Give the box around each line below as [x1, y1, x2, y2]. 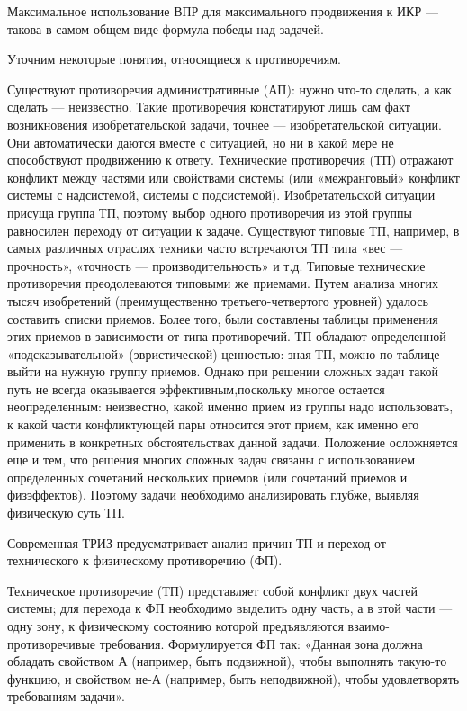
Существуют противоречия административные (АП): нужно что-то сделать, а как [7, 79, 452, 98]
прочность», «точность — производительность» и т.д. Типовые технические [7, 256, 426, 274]
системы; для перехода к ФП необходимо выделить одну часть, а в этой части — [7, 598, 453, 617]
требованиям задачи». [7, 687, 125, 706]
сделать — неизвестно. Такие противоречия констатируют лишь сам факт [7, 97, 410, 116]
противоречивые [7, 634, 96, 652]
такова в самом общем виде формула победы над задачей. [7, 19, 324, 38]
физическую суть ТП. [7, 503, 125, 522]
